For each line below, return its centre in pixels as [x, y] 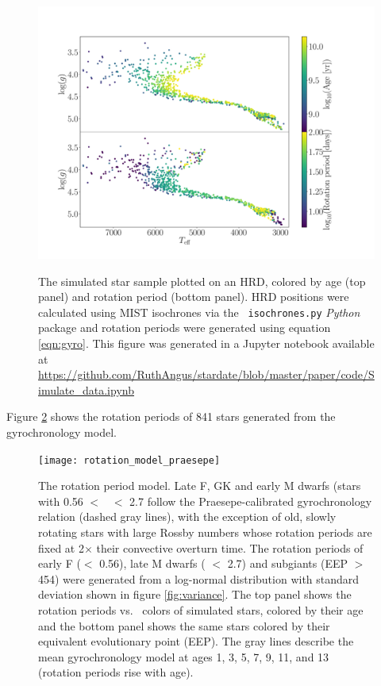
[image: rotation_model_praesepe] [129, 460]
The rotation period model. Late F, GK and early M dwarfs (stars [200, 486]
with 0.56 [61, 501]
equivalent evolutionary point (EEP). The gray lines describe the [196, 641]
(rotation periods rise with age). [116, 672]
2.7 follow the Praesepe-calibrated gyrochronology [251, 501]
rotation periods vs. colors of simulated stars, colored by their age [201, 610]
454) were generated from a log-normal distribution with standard [199, 578]
